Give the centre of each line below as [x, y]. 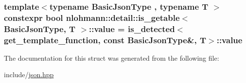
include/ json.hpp [29, 74]
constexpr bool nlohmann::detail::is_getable [92, 17]
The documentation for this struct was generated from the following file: [112, 58]
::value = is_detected [132, 28]
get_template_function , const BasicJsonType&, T [105, 40]
